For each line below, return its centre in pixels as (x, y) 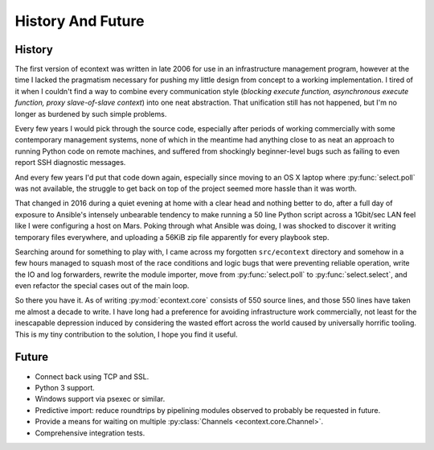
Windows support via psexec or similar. (100, 399)
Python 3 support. (65, 387)
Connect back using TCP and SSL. (92, 376)
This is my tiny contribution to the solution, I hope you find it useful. (126, 334)
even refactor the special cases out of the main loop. (102, 286)
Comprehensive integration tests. (90, 433)
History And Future (80, 21)
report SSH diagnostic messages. (70, 163)
